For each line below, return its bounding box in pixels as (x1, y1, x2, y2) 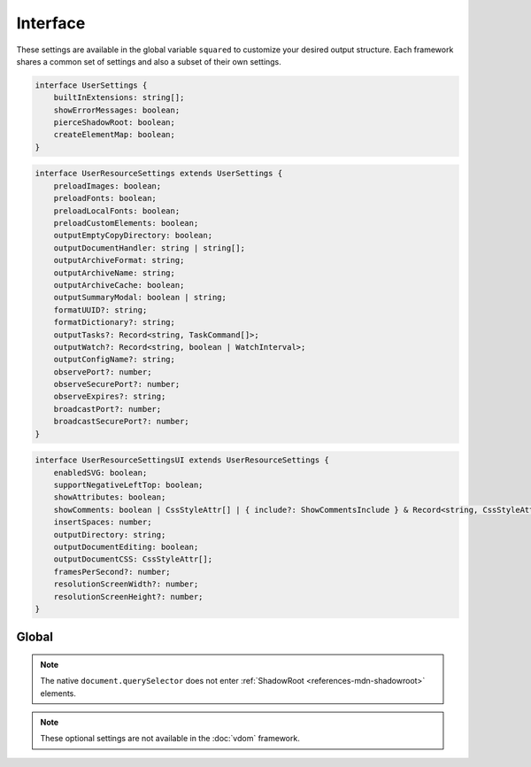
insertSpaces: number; (53, 517, 152, 527)
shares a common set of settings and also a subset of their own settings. (16, 56, 282, 66)
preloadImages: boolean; (53, 181, 162, 190)
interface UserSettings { (35, 80, 148, 90)
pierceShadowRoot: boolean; (53, 118, 176, 128)
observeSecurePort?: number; (53, 379, 181, 390)
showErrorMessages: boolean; (53, 105, 181, 115)
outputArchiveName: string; (53, 267, 176, 278)
